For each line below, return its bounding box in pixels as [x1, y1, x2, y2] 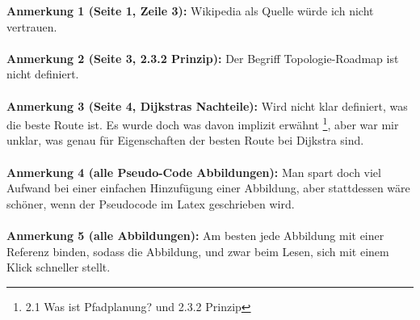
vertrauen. [6, 18, 57, 35]
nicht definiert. [6, 65, 79, 82]
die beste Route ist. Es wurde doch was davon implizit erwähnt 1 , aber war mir [6, 114, 399, 133]
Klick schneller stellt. [6, 259, 111, 276]
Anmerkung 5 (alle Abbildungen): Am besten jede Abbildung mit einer [6, 226, 384, 243]
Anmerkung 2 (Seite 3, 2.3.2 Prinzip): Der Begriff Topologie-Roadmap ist [6, 49, 399, 66]
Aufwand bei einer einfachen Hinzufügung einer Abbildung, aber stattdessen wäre [6, 179, 410, 196]
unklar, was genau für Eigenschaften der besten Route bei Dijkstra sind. [6, 132, 364, 149]
